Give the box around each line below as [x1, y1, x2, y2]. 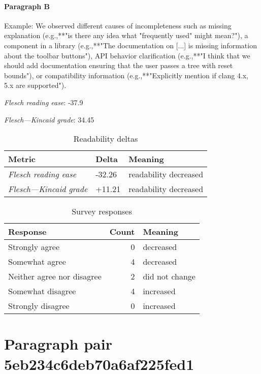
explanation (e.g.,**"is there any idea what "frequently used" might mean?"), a [4, 30, 248, 41]
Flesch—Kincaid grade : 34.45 [4, 114, 94, 124]
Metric [8, 153, 36, 165]
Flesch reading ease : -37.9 [4, 97, 83, 107]
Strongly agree [8, 241, 59, 253]
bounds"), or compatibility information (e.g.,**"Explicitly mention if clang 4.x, [4, 70, 249, 80]
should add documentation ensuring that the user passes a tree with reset [4, 60, 233, 71]
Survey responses [72, 205, 132, 217]
